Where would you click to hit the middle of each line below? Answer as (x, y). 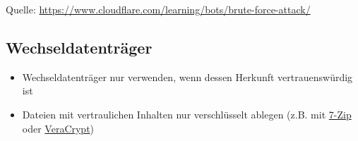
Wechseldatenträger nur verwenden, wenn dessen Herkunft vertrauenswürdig (187, 76)
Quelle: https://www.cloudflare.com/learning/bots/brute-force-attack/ (158, 9)
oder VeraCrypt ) (58, 128)
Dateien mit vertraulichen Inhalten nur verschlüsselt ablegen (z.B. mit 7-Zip (187, 114)
